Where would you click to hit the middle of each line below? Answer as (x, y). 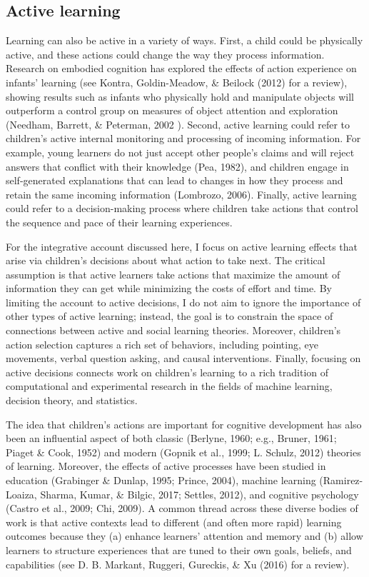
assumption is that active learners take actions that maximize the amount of (173, 274)
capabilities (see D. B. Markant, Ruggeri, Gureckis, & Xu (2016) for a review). (178, 564)
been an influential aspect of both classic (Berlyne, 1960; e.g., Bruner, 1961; (171, 438)
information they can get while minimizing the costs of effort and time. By (169, 288)
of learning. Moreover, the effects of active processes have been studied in (166, 466)
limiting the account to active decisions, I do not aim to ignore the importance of (183, 302)
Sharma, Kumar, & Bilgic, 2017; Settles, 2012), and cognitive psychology (199, 494)
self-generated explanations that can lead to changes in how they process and (175, 180)
